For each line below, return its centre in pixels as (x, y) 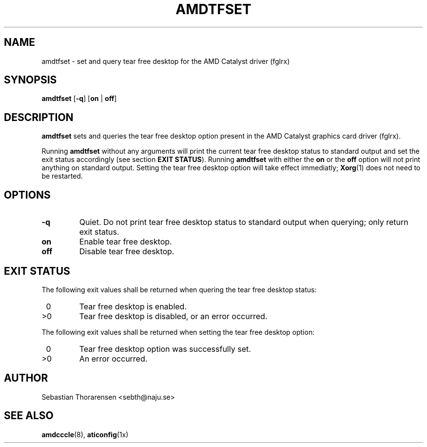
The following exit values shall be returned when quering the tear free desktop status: (179, 289)
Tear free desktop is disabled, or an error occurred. (173, 316)
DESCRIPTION (39, 117)
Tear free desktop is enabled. (133, 306)
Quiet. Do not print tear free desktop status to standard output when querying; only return (244, 222)
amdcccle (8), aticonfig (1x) (85, 434)
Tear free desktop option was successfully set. (165, 349)
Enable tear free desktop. (126, 242)
